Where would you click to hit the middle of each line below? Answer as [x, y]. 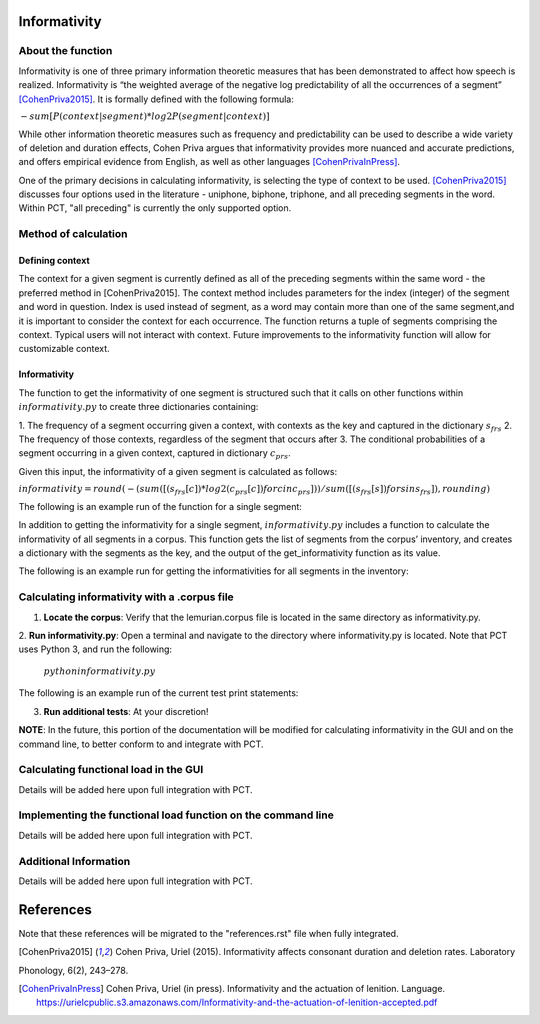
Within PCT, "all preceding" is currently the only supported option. [155, 208]
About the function [65, 51]
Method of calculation [73, 234]
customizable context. [64, 349]
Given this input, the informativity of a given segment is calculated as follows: [178, 471]
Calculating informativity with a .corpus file [126, 597]
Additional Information [74, 861]
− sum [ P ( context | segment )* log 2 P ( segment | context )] [145, 116]
